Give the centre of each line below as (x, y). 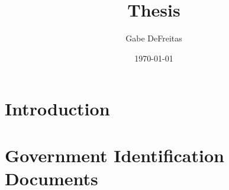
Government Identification (114, 155)
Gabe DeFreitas (154, 38)
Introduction (57, 109)
